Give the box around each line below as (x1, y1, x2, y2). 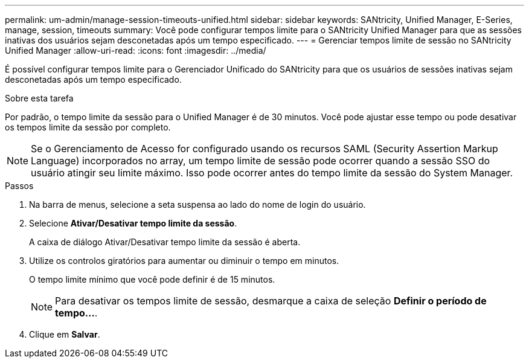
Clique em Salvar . (29, 329, 100, 339)
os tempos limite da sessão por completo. (5, 122, 171, 132)
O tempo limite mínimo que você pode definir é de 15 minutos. (29, 274, 275, 284)
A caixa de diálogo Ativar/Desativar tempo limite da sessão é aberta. (29, 237, 301, 247)
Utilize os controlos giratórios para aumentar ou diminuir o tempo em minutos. (29, 255, 339, 266)
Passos (5, 181, 34, 191)
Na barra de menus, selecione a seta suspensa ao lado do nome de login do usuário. (29, 199, 366, 210)
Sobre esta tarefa (5, 93, 74, 103)
